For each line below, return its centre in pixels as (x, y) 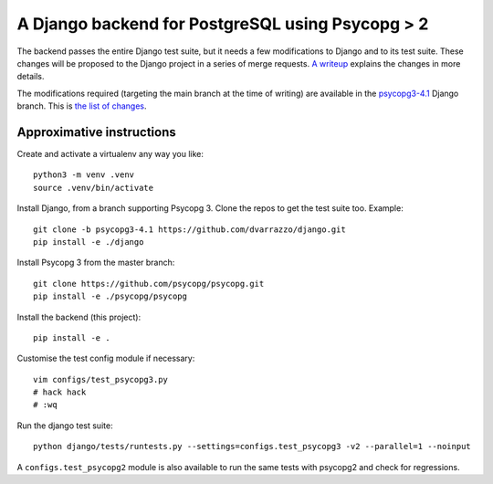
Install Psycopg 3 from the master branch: (96, 263)
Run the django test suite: (65, 426)
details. (31, 77)
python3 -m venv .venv (84, 175)
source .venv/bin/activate (94, 188)
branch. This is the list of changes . (82, 106)
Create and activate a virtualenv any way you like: (110, 154)
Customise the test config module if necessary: (106, 358)
